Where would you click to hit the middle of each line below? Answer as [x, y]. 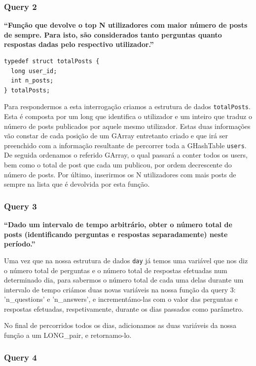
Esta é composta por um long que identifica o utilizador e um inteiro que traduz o [128, 116]
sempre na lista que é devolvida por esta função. [77, 184]
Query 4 [20, 357]
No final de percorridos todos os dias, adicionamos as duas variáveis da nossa [120, 325]
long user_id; [34, 71]
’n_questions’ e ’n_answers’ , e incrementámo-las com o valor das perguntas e [121, 299]
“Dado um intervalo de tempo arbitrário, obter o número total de [118, 224]
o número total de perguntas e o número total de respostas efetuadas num [116, 270]
